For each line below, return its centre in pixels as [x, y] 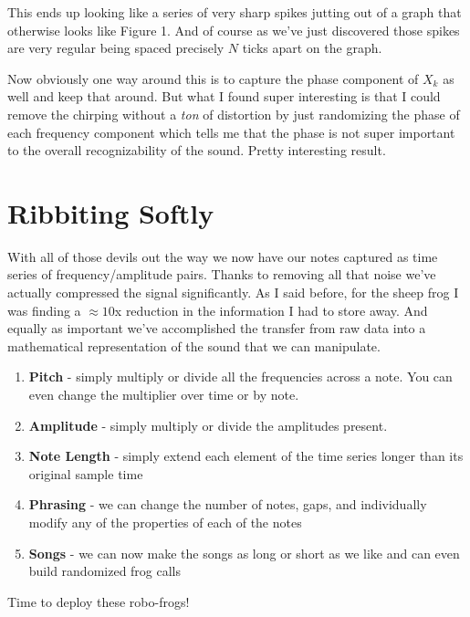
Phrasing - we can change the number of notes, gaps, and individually [228, 504]
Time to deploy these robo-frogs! [99, 601]
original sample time [86, 473]
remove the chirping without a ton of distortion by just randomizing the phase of [234, 114]
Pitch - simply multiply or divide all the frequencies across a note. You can [240, 376]
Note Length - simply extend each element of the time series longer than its [246, 456]
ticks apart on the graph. [312, 48]
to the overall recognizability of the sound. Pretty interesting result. [197, 150]
